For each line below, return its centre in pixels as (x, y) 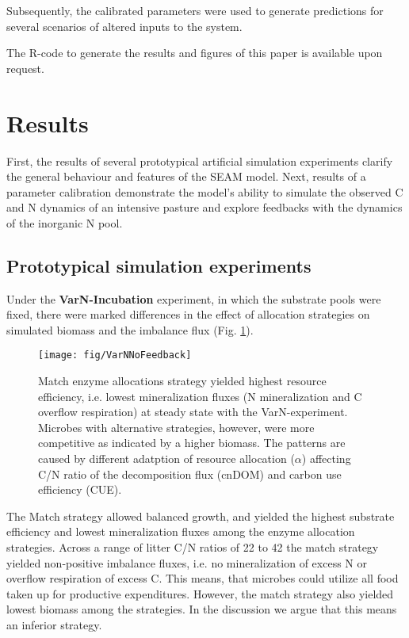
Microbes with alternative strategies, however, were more (176, 427)
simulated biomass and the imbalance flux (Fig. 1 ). (130, 329)
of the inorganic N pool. (65, 222)
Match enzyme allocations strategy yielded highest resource (182, 381)
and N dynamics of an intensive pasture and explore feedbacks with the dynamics (204, 207)
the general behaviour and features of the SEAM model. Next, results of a (186, 176)
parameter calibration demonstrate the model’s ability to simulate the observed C (205, 191)
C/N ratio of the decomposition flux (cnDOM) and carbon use (190, 474)
